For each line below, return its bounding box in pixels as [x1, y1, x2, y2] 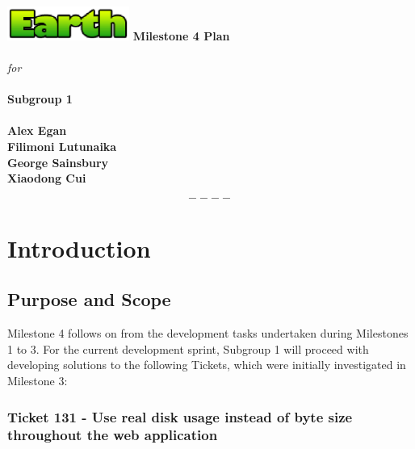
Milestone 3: [7, 372, 68, 389]
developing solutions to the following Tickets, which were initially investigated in [7, 356, 406, 373]
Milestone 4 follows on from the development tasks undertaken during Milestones [7, 325, 409, 342]
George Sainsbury [7, 153, 109, 170]
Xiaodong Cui [7, 170, 86, 187]
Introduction [7, 231, 151, 264]
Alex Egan [7, 122, 67, 139]
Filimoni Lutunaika [7, 137, 117, 154]
